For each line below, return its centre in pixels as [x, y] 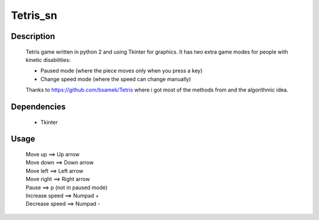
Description [33, 36]
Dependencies [38, 106]
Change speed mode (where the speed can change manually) [116, 79]
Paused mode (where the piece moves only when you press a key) [122, 71]
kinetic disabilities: [48, 60]
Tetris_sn [34, 15]
